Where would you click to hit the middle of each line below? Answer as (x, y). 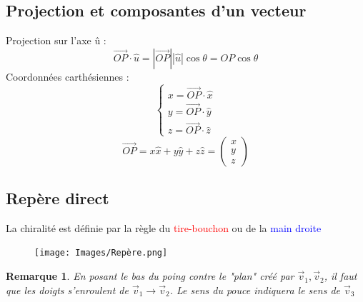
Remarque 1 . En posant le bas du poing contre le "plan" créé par (150, 276)
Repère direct (58, 198)
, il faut (340, 276)
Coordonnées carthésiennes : (68, 76)
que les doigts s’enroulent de (67, 290)
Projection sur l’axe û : (56, 40)
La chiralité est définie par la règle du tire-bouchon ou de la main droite (164, 227)
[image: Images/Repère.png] (101, 253)
